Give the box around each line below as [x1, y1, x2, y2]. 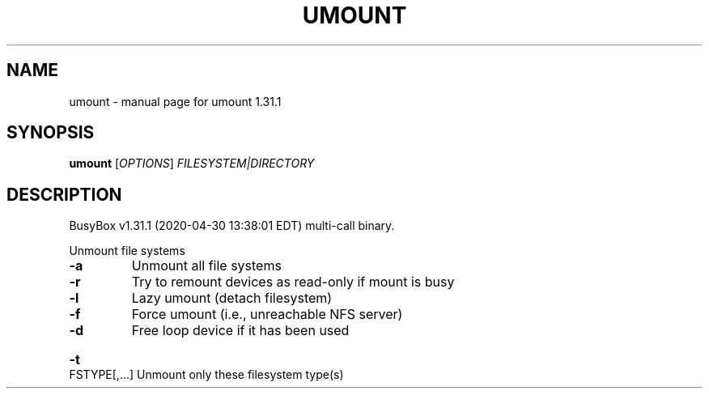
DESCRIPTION [6, 184, 122, 205]
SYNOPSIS [6, 122, 95, 143]
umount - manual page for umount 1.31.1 [69, 94, 282, 108]
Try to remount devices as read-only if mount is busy [131, 274, 455, 291]
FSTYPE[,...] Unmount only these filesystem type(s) [69, 367, 344, 382]
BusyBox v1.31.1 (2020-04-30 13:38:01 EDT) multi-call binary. [69, 219, 395, 233]
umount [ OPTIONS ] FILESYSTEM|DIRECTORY [69, 156, 315, 171]
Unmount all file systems [131, 257, 282, 274]
